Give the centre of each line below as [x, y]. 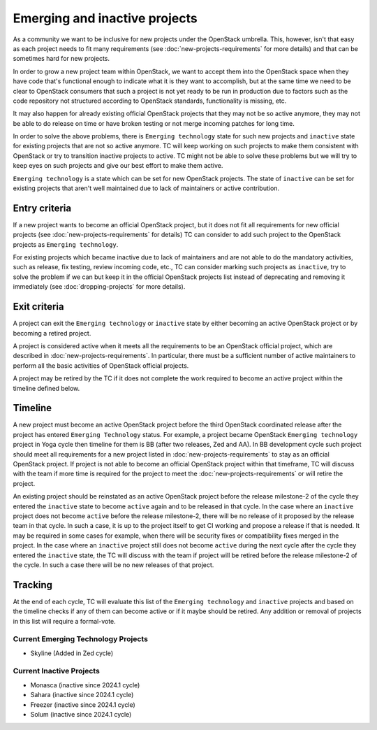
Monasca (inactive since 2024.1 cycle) [85, 685]
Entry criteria [42, 208]
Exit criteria [38, 307]
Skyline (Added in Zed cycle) [72, 653]
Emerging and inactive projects [105, 18]
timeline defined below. [46, 388]
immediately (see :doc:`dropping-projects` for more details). [99, 287]
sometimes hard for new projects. [61, 59]
